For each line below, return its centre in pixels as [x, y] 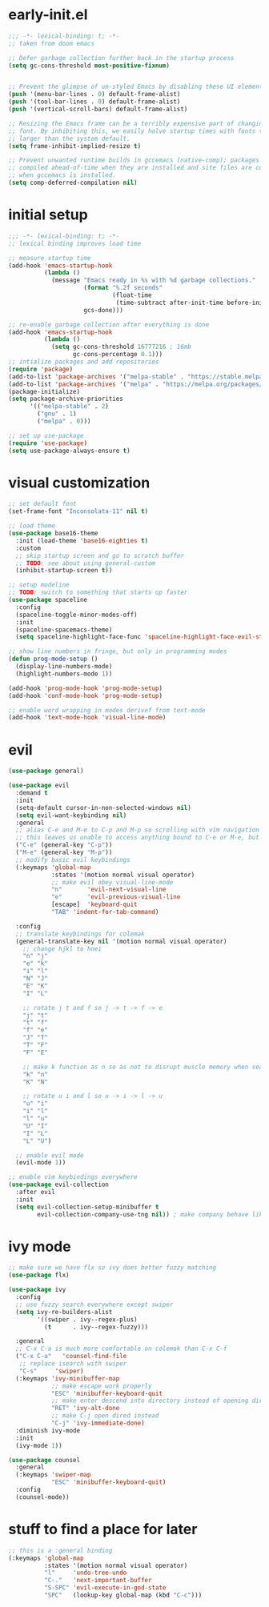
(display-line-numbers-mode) [64, 667]
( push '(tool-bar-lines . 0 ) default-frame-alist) [94, 102]
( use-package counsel [44, 1460]
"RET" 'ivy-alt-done [85, 1409]
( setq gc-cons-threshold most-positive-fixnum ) [89, 66]
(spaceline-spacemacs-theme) [64, 630]
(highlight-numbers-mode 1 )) [64, 674]
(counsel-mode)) [42, 1497]
